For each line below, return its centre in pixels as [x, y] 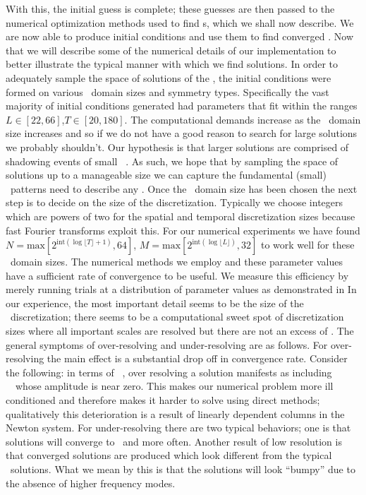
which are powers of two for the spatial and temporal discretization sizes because [181, 216]
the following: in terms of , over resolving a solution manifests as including [169, 372]
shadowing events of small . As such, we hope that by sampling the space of [172, 161]
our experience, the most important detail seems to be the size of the [155, 303]
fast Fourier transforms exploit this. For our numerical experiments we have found [183, 230]
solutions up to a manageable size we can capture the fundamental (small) [166, 175]
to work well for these [308, 245]
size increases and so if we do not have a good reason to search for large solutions [182, 133]
